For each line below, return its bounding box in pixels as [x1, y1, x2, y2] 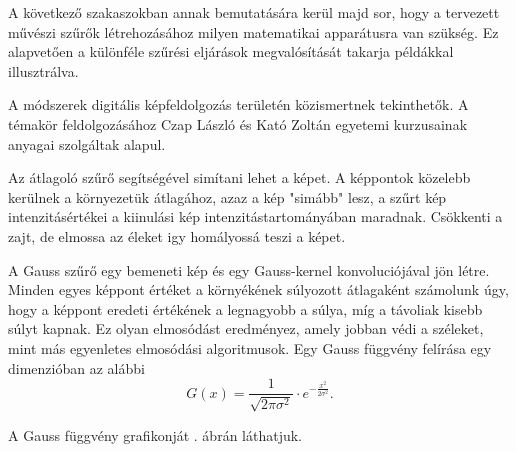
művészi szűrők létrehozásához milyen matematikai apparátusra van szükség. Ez [8, 21, 499, 42]
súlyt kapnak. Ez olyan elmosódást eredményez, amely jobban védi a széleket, [8, 318, 484, 339]
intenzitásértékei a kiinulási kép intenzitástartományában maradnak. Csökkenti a [8, 206, 503, 227]
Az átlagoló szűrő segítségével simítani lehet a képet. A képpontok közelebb [8, 167, 471, 188]
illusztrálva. [8, 60, 79, 81]
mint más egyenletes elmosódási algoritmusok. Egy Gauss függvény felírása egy [8, 337, 492, 358]
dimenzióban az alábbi [8, 357, 145, 378]
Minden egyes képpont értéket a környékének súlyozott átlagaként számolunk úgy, [8, 279, 509, 300]
